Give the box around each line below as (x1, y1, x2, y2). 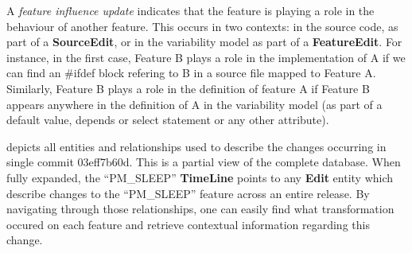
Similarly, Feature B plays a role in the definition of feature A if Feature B (6, 80, 370, 96)
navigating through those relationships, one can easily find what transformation (6, 200, 395, 217)
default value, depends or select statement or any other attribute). (6, 111, 329, 128)
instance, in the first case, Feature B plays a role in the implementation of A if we (6, 49, 406, 65)
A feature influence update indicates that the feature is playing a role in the (6, 2, 375, 18)
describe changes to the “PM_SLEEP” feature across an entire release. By (6, 185, 370, 201)
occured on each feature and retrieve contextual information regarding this (6, 216, 370, 232)
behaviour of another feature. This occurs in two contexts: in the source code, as (6, 18, 398, 34)
